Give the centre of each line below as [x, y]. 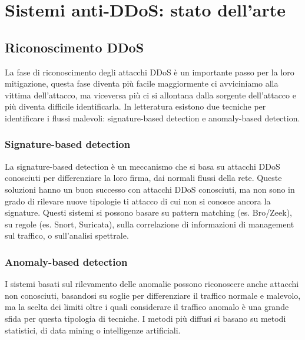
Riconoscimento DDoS [74, 47]
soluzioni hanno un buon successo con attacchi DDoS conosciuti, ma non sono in [150, 189]
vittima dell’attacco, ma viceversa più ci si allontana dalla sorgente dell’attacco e [150, 95]
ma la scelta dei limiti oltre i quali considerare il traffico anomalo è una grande [147, 307]
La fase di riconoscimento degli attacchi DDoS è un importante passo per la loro [150, 72]
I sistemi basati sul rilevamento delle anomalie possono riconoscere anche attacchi [152, 284]
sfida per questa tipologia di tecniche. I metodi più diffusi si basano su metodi [145, 318]
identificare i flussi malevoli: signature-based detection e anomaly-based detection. [152, 118]
